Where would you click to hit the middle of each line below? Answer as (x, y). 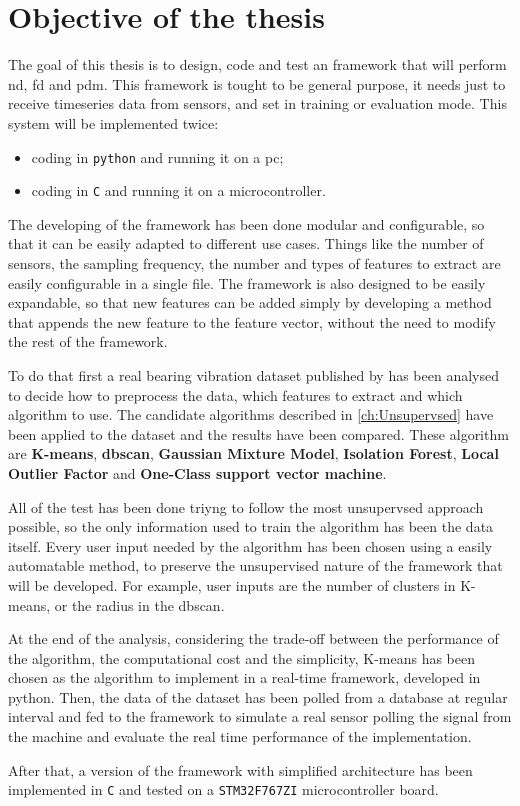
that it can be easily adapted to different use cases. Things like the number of (246, 243)
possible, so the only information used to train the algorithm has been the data (251, 526)
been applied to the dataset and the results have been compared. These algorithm (258, 433)
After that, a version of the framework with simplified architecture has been (240, 769)
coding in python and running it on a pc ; (157, 156)
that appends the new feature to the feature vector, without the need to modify (252, 321)
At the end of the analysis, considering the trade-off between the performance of (253, 638)
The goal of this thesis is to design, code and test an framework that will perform (257, 64)
